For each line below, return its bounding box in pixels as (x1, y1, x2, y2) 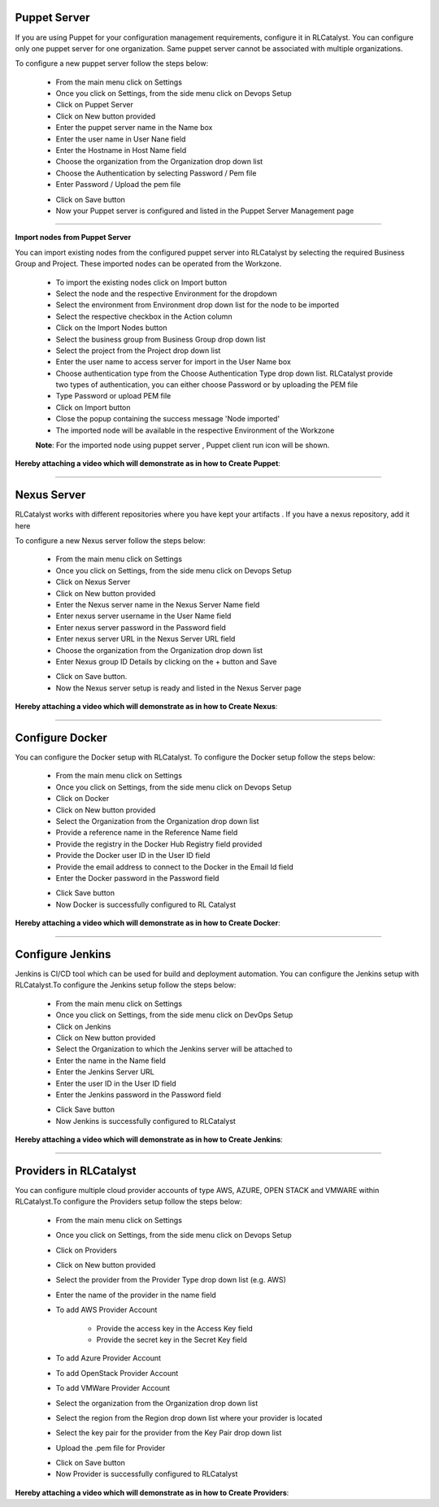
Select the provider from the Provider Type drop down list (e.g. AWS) (55, 1275, 286, 1285)
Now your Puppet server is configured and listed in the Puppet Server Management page (55, 206, 354, 216)
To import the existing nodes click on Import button (55, 277, 228, 287)
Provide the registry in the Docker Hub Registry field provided (55, 838, 263, 849)
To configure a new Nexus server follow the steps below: (15, 536, 206, 546)
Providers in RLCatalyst (15, 1164, 137, 1178)
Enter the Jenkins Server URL (55, 1067, 154, 1077)
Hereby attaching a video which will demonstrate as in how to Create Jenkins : (15, 1135, 284, 1144)
